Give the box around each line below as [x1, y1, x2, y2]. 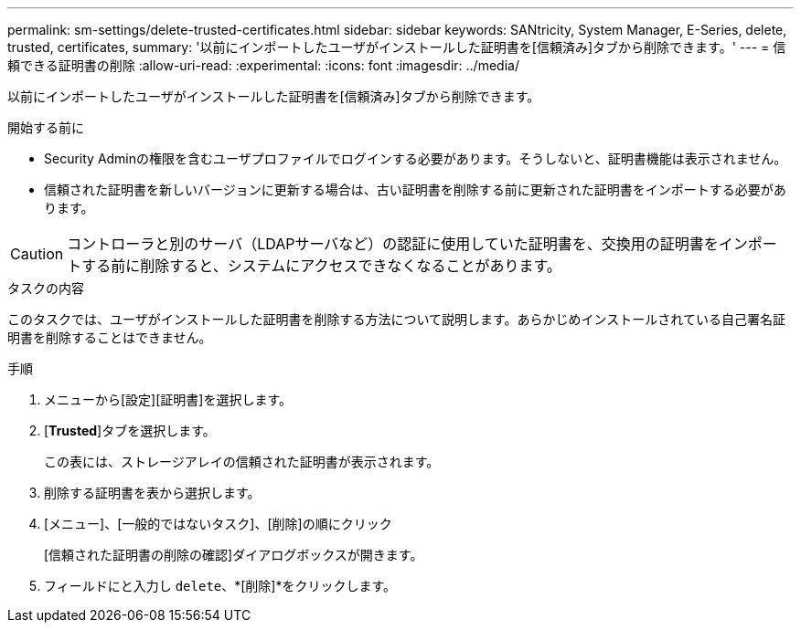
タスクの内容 [7, 280, 84, 296]
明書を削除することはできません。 [7, 330, 212, 345]
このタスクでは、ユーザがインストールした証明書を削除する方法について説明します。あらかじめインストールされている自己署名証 [7, 311, 785, 327]
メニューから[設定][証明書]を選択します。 [44, 392, 293, 407]
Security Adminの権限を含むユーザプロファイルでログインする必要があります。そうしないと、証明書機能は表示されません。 [44, 151, 787, 166]
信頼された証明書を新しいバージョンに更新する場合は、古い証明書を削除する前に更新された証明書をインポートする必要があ [44, 182, 786, 197]
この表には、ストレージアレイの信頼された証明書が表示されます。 [44, 454, 440, 469]
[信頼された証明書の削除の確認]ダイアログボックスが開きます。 [44, 547, 423, 562]
